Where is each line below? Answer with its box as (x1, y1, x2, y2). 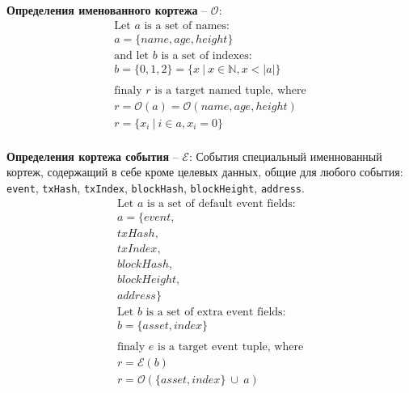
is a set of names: (144, 19, 230, 32)
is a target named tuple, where (154, 84, 306, 96)
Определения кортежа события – (6, 147, 179, 164)
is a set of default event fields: (147, 197, 296, 209)
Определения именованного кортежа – (6, 2, 208, 18)
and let (114, 49, 150, 61)
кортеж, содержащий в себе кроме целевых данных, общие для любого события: (6, 163, 403, 180)
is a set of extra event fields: (145, 306, 286, 318)
